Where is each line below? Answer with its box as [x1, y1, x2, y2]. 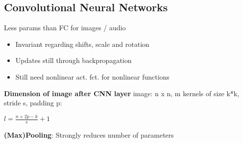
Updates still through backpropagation [15, 55, 132, 65]
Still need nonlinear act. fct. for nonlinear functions [15, 71, 170, 82]
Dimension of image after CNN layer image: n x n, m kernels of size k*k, [4, 88, 240, 98]
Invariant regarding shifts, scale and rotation [15, 39, 149, 49]
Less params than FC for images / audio [4, 22, 126, 33]
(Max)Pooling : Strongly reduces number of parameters [4, 129, 174, 140]
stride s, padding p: [4, 98, 62, 108]
